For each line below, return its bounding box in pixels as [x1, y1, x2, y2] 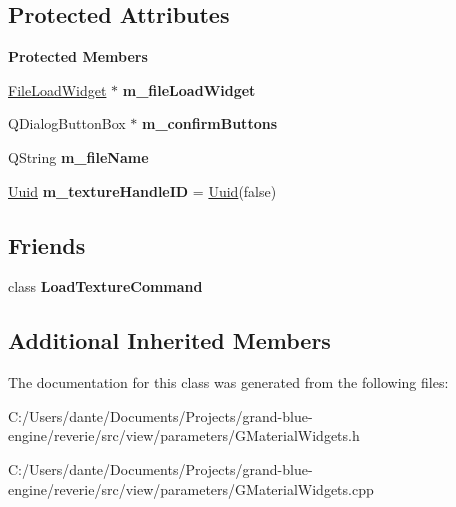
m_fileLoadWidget [122, 79, 256, 100]
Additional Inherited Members [8, 325, 331, 356]
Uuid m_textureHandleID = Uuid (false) [8, 180, 277, 201]
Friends [8, 229, 86, 260]
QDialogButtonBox [8, 113, 126, 134]
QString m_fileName [8, 146, 149, 167]
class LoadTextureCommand [8, 276, 203, 297]
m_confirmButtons [142, 113, 277, 134]
